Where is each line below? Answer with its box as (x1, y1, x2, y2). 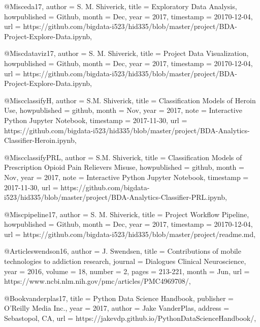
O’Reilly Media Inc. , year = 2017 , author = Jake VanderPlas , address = (4, 303, 230, 313)
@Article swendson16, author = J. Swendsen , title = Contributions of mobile (4, 246, 241, 256)
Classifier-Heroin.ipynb (4, 135, 75, 145)
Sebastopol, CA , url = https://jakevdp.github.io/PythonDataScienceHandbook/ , (4, 313, 256, 323)
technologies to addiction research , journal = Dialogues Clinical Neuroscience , (4, 256, 246, 266)
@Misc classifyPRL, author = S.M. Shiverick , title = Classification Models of (4, 152, 242, 162)
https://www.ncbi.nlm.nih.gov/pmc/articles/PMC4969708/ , (4, 276, 191, 286)
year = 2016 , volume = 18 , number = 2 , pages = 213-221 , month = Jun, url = (4, 265, 250, 276)
